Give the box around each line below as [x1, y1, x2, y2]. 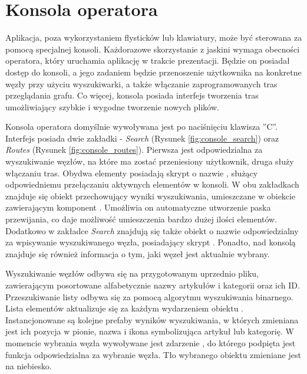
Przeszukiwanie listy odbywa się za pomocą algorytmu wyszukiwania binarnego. [5, 290, 293, 303]
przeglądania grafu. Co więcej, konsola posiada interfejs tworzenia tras [5, 89, 259, 101]
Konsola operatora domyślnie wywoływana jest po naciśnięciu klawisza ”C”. [5, 120, 278, 133]
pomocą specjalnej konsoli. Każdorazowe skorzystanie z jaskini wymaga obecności [5, 42, 300, 55]
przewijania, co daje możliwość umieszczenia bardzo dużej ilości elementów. [5, 213, 278, 225]
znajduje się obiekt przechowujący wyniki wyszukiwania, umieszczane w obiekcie [5, 189, 296, 202]
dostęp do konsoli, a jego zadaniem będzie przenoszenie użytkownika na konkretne [5, 65, 302, 78]
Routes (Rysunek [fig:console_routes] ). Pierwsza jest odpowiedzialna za [5, 143, 263, 156]
